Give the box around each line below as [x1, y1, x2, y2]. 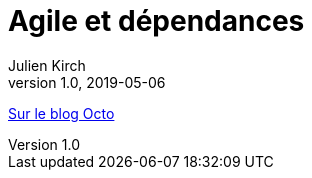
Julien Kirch [8, 56, 86, 74]
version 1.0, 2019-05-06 [8, 73, 166, 91]
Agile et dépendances [8, 4, 305, 38]
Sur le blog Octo [8, 104, 115, 122]
